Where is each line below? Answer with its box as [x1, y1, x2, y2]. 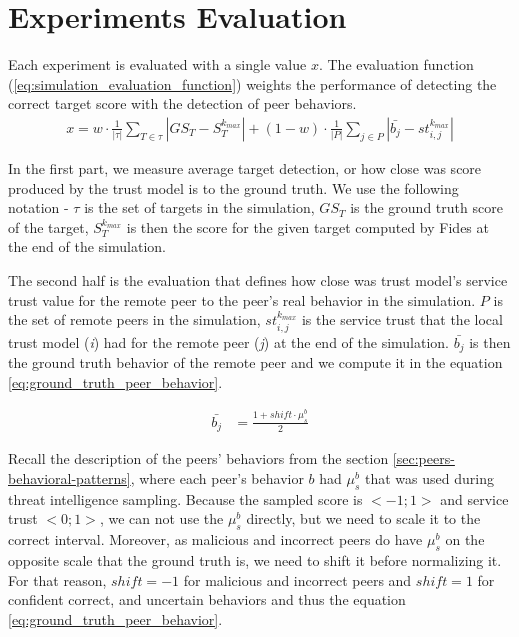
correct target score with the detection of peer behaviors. [8, 93, 357, 114]
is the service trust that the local [301, 309, 503, 330]
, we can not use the [99, 508, 224, 529]
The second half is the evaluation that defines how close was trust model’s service [8, 269, 508, 290]
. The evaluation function [318, 54, 474, 75]
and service [440, 488, 509, 509]
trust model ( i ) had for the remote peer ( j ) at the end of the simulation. [8, 331, 450, 352]
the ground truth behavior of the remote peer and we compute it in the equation [8, 351, 503, 372]
